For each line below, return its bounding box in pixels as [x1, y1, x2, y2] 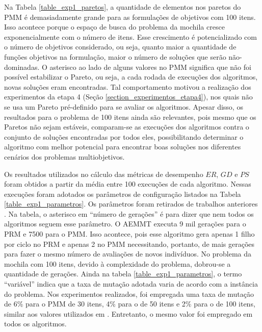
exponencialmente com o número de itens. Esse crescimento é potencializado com [4, 31, 257, 42]
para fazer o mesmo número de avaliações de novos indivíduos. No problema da [4, 248, 251, 259]
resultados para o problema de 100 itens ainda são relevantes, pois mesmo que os [4, 111, 256, 122]
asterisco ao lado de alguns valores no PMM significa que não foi [49, 61, 251, 72]
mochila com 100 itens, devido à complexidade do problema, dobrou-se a [4, 258, 231, 269]
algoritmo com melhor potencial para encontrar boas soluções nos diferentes [4, 141, 241, 152]
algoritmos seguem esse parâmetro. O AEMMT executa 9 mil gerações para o [4, 218, 246, 229]
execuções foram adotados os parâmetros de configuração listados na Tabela [4, 188, 241, 199]
